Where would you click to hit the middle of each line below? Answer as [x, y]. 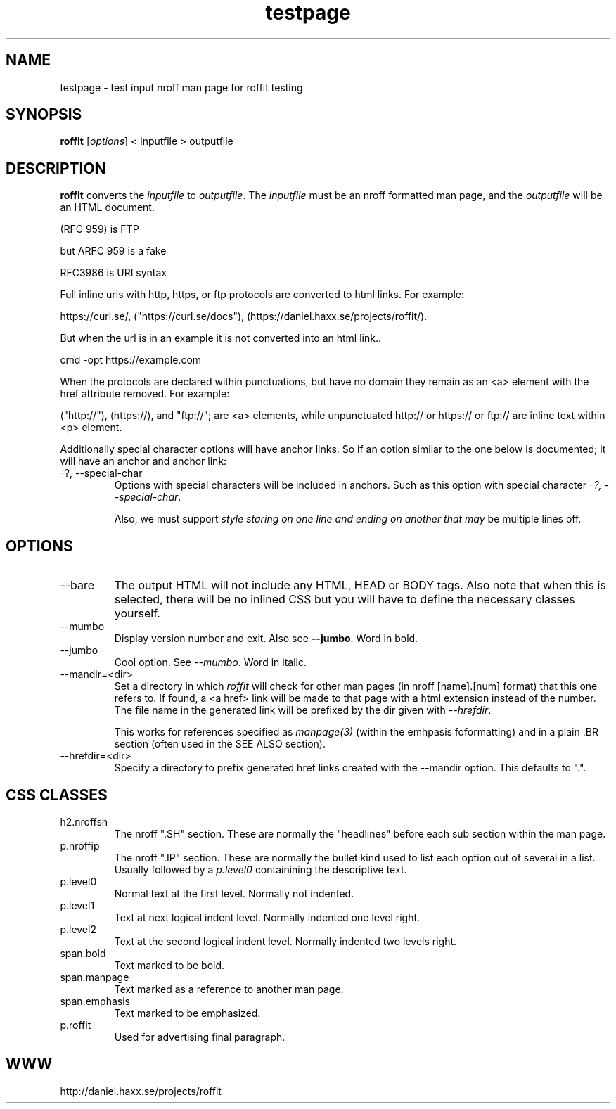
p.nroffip [80, 845]
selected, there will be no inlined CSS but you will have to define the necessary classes [345, 600]
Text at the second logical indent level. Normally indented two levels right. [285, 941]
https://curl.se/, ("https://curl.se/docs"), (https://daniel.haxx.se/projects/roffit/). [244, 316]
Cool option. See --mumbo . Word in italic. [210, 662]
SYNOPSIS [44, 115]
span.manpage [95, 977]
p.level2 [78, 929]
